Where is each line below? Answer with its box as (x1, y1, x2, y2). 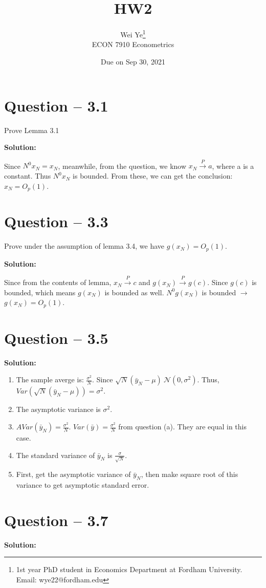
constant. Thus (4, 170, 51, 181)
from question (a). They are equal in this (118, 421, 247, 432)
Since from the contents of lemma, (4, 277, 112, 288)
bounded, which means (4, 287, 76, 297)
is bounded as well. (104, 287, 164, 297)
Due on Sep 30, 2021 (101, 56, 165, 67)
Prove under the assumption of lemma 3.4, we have (4, 241, 165, 251)
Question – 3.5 (4, 327, 108, 348)
